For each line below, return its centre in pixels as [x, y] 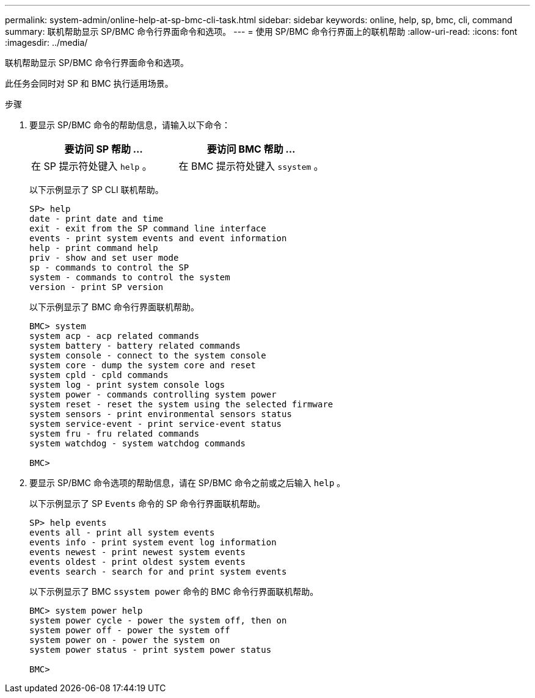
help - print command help [94, 248]
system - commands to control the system [130, 277]
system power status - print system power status [151, 650]
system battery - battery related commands [135, 346]
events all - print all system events [122, 533]
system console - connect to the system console [148, 355]
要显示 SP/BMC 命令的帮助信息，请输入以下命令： [130, 125]
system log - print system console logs [127, 385]
